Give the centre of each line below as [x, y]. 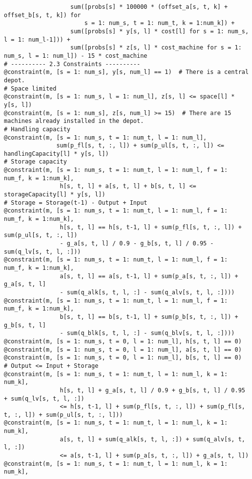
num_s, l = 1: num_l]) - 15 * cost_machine [76, 56]
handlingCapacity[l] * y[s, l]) [56, 154]
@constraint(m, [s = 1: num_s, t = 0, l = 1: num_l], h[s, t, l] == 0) [123, 341]
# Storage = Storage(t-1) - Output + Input [76, 203]
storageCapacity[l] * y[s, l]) [55, 195]
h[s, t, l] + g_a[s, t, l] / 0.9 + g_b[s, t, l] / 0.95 [152, 390]
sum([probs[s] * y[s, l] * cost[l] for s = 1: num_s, [160, 31]
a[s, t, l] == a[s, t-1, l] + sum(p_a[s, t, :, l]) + [149, 276]
